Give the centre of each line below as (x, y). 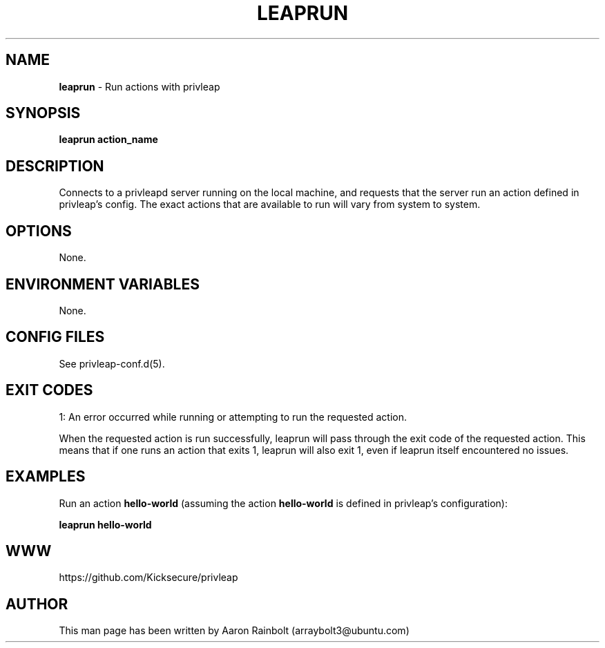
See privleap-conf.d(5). (112, 363)
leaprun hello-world (105, 524)
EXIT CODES (49, 390)
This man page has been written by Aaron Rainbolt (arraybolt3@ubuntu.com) (234, 631)
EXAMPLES (46, 477)
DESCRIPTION (55, 166)
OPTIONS (39, 231)
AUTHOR (37, 604)
